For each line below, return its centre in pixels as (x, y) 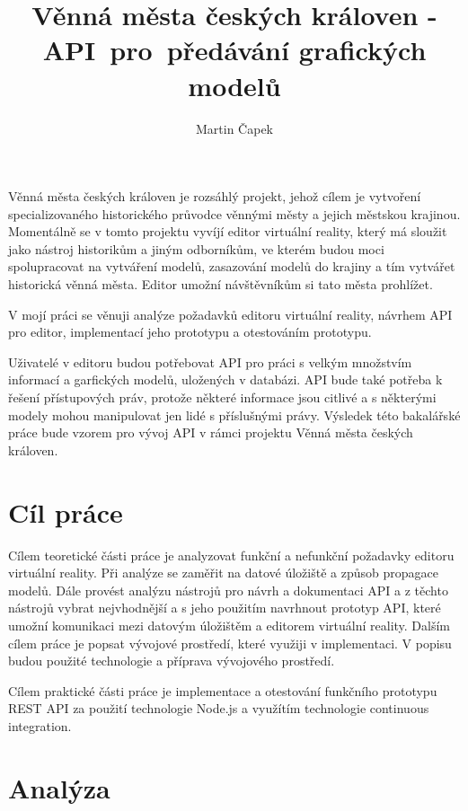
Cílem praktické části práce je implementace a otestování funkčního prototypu (223, 690)
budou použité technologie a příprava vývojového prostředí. (172, 661)
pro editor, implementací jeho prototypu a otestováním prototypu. (190, 332)
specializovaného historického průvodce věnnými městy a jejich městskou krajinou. (234, 213)
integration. (40, 725)
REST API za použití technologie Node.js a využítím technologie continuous (219, 708)
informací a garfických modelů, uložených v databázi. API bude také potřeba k (225, 379)
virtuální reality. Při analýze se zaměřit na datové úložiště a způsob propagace (223, 573)
